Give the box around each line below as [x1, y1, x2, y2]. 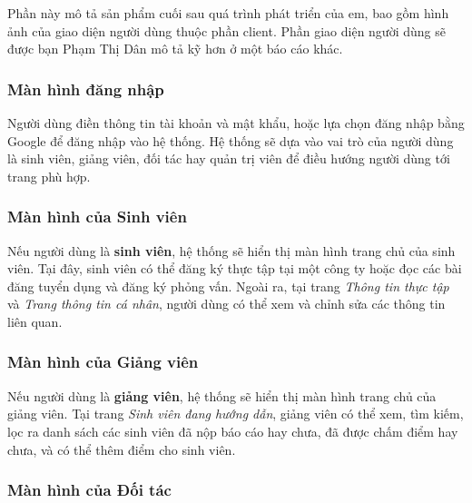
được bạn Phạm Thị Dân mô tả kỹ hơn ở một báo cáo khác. [7, 39, 343, 58]
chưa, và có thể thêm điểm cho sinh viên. [7, 439, 236, 459]
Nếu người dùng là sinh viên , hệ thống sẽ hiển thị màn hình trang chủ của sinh [7, 241, 456, 260]
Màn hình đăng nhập [7, 77, 164, 100]
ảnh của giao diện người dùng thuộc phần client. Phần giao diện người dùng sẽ [7, 21, 446, 40]
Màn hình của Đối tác [7, 478, 172, 501]
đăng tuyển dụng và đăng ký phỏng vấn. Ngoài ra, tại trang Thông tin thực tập [7, 276, 449, 295]
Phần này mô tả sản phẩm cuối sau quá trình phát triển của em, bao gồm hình [7, 4, 449, 22]
